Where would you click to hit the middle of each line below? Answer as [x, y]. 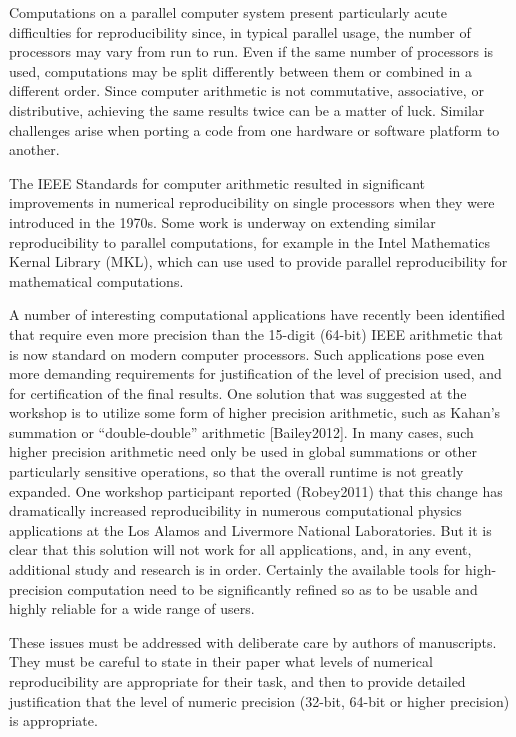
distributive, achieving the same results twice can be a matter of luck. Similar [247, 109]
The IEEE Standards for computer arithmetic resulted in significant [217, 182]
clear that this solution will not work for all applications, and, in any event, [240, 549]
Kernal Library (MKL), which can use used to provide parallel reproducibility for [258, 261]
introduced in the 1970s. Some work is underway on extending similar [222, 221]
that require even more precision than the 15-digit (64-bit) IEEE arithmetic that [256, 333]
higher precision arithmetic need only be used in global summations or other [243, 451]
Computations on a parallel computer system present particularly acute [228, 12]
